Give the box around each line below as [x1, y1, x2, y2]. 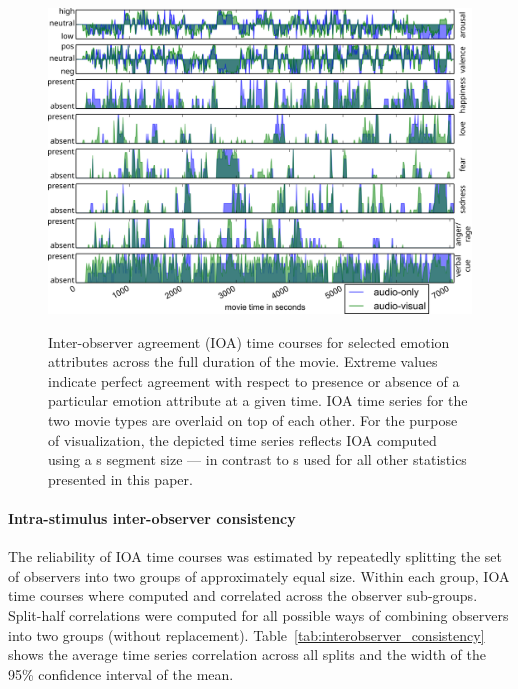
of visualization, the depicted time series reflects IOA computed [48, 429, 437, 450]
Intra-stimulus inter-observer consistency [8, 507, 296, 528]
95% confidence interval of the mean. [8, 663, 234, 684]
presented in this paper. [48, 468, 193, 489]
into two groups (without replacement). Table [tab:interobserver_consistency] [8, 624, 485, 645]
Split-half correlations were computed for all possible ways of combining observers [8, 604, 509, 625]
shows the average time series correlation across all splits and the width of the [8, 644, 486, 665]
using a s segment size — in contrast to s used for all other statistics [48, 449, 467, 470]
